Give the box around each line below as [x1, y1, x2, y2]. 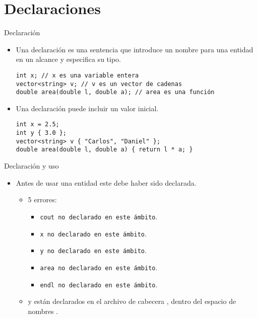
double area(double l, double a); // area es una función [16, 89, 215, 96]
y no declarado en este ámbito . [40, 245, 147, 256]
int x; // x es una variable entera [16, 71, 139, 79]
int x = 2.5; [16, 121, 59, 128]
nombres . [28, 305, 58, 316]
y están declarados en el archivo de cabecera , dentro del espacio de [28, 296, 236, 306]
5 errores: [28, 194, 57, 205]
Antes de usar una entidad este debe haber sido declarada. [16, 177, 197, 188]
